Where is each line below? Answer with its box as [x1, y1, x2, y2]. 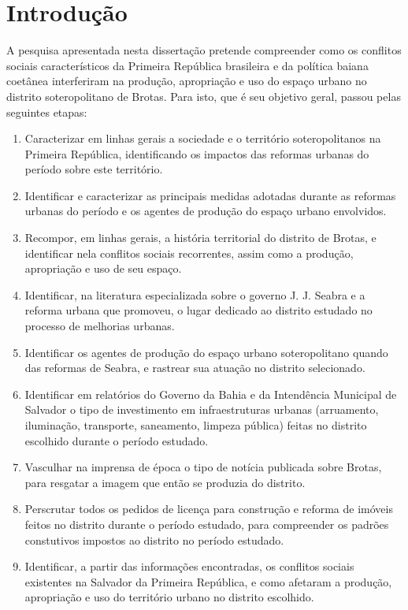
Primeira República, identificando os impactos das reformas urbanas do [24, 145, 369, 162]
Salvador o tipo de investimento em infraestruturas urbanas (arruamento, [24, 401, 379, 418]
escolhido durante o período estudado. [24, 432, 209, 448]
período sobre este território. [24, 161, 163, 177]
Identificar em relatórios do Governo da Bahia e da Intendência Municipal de [24, 385, 397, 402]
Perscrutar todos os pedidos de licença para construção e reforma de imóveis [24, 500, 393, 517]
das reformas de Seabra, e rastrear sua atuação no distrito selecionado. [24, 359, 365, 376]
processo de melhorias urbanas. [24, 318, 175, 334]
